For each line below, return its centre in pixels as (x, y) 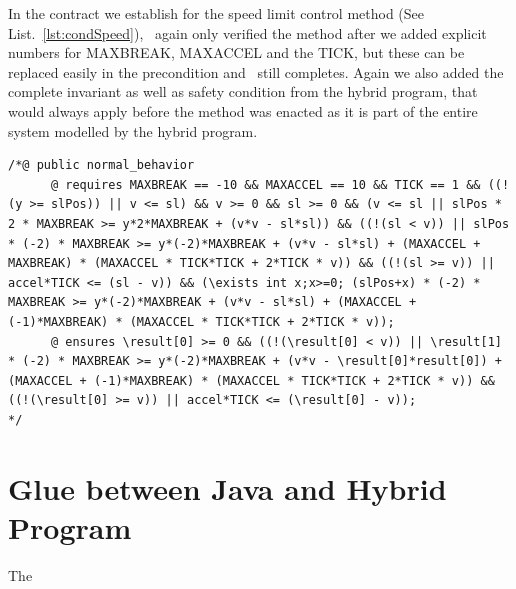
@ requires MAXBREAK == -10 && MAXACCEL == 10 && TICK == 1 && (265, 184)
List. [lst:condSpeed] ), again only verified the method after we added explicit (247, 32)
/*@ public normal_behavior (101, 165)
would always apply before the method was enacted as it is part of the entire (243, 110)
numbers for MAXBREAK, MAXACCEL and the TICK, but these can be (236, 52)
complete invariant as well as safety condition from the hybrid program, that (243, 91)
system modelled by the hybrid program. (133, 130)
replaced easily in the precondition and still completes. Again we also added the (256, 71)
